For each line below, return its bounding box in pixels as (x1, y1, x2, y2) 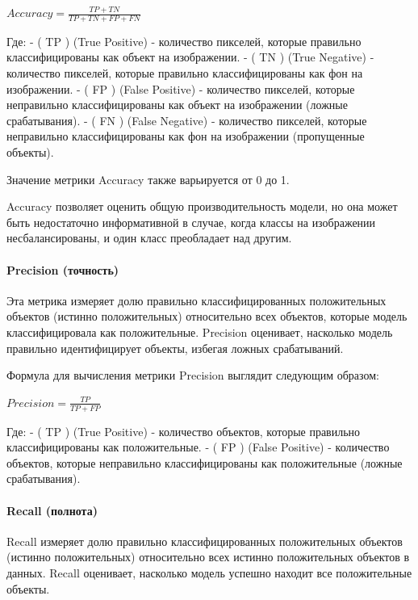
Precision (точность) (6, 261, 119, 278)
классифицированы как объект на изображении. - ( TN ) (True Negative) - (6, 48, 374, 65)
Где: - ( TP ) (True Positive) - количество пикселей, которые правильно (6, 32, 362, 49)
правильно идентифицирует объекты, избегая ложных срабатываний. (6, 339, 344, 356)
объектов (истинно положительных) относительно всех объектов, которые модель (6, 308, 408, 325)
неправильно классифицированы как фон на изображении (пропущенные (6, 128, 365, 145)
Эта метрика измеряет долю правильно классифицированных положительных (6, 292, 387, 308)
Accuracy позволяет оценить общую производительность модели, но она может (6, 198, 398, 215)
